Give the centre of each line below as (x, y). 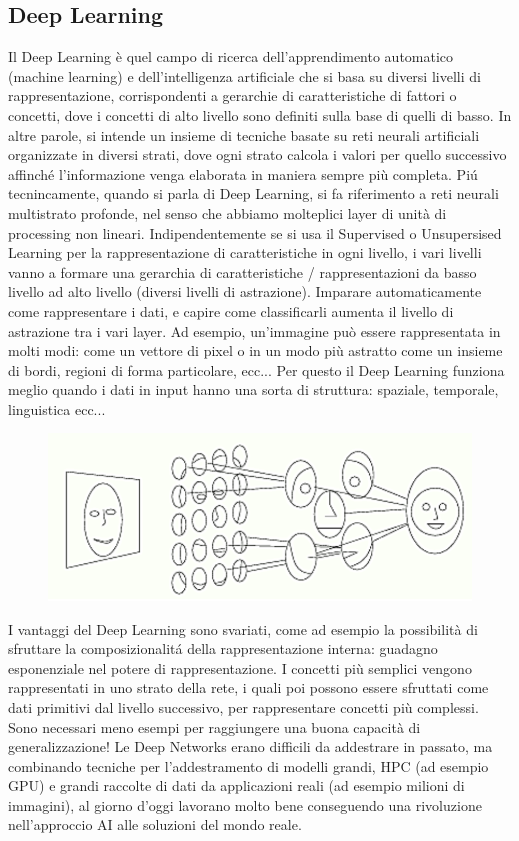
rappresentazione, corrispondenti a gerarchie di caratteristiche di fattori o (232, 95)
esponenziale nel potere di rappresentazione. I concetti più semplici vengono (240, 667)
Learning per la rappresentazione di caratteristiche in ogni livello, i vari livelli (245, 252)
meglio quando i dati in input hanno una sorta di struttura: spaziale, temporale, (253, 389)
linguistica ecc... (57, 408)
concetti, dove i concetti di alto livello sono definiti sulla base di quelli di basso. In (260, 114)
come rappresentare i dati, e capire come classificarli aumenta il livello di (231, 310)
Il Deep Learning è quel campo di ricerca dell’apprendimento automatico (231, 56)
